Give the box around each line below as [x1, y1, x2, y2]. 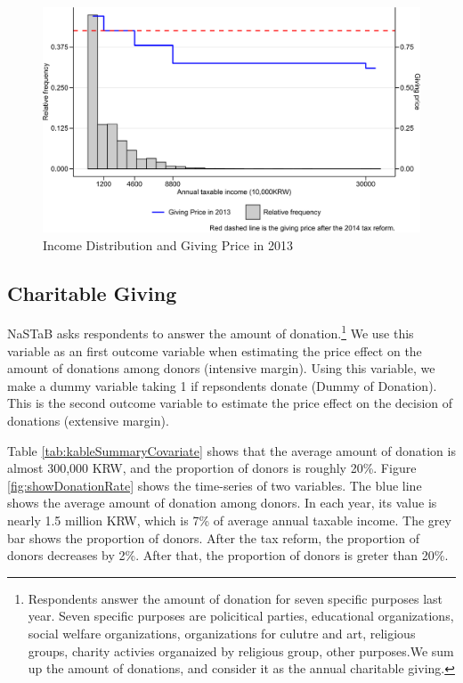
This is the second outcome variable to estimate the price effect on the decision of [7, 394, 453, 412]
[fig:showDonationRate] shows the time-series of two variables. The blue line [7, 476, 422, 494]
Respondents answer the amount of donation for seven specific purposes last [28, 589, 443, 607]
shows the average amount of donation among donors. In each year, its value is [7, 493, 437, 512]
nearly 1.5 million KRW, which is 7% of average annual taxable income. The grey [7, 510, 451, 529]
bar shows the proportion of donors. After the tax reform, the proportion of [7, 528, 420, 547]
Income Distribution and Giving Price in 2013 [43, 235, 294, 254]
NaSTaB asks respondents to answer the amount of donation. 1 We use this [7, 321, 414, 343]
